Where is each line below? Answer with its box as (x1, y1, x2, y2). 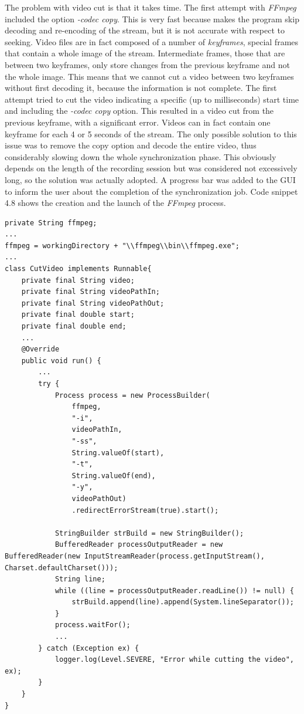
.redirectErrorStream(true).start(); (71, 506, 219, 515)
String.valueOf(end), (71, 471, 156, 480)
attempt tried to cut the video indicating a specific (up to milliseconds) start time (5, 93, 299, 105)
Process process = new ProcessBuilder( (54, 391, 210, 400)
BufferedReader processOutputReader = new (54, 540, 223, 549)
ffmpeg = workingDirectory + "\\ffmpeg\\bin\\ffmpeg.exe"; (5, 241, 240, 250)
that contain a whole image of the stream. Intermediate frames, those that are (5, 47, 285, 59)
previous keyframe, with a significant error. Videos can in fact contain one (5, 116, 271, 128)
